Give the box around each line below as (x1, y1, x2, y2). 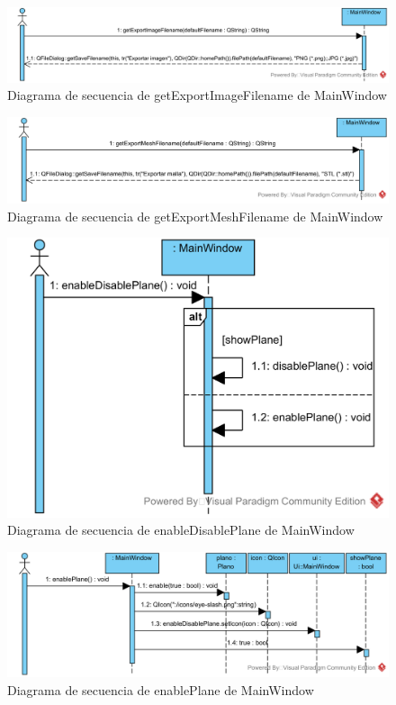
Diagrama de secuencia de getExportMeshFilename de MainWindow (7, 206, 383, 225)
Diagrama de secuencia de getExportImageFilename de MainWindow (7, 86, 387, 104)
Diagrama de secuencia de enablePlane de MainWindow (7, 680, 314, 699)
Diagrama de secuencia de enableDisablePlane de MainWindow (7, 520, 355, 539)
